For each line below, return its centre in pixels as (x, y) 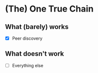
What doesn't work (35, 54)
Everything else (28, 65)
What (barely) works (37, 27)
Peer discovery (27, 38)
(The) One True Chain (49, 9)
